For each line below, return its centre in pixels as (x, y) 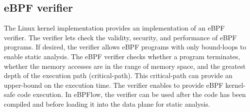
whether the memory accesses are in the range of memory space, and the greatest (125, 66)
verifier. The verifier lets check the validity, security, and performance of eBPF (120, 37)
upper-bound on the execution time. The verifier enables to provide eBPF (114, 85)
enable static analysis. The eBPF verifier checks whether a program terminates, (122, 56)
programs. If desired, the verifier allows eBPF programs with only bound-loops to (125, 47)
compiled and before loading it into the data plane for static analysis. (107, 104)
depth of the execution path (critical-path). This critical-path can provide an (118, 75)
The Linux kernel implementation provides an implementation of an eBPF (114, 28)
